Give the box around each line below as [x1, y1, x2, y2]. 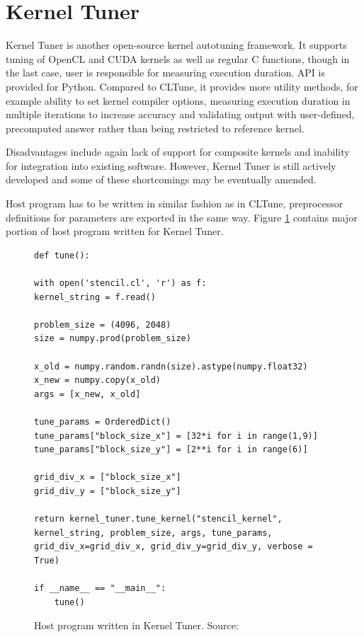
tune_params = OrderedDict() [34, 416, 171, 427]
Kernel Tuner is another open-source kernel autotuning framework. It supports [6, 38, 347, 52]
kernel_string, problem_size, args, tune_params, [34, 527, 273, 538]
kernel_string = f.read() [34, 292, 156, 302]
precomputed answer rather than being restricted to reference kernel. [6, 120, 305, 135]
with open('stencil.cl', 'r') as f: [34, 278, 207, 289]
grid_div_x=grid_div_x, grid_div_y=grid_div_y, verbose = [34, 541, 313, 552]
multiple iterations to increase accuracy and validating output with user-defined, [6, 107, 355, 122]
